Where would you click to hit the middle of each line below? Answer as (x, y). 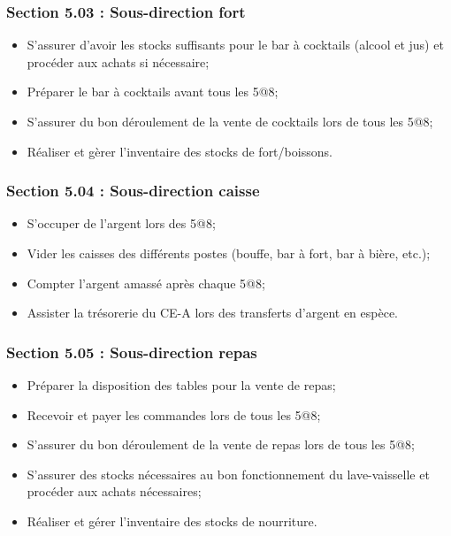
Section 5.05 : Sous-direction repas (132, 352)
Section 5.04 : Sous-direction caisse (133, 191)
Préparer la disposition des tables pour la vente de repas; (181, 385)
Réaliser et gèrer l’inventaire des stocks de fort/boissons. (180, 151)
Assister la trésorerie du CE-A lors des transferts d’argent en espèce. (212, 313)
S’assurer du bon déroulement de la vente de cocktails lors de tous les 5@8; (230, 121)
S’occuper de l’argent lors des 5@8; (121, 223)
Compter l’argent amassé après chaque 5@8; (146, 283)
